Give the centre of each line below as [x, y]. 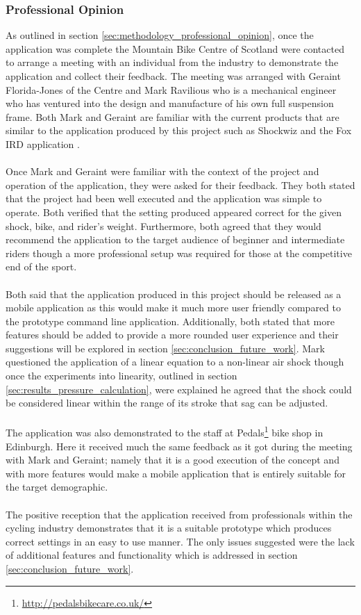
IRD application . [43, 143]
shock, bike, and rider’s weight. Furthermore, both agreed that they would [163, 225]
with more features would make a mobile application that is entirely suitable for [176, 473]
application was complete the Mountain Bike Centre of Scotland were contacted [175, 48]
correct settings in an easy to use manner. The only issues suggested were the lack [180, 541]
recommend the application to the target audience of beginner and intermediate [175, 239]
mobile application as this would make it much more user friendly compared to [173, 307]
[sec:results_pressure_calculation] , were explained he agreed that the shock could [179, 389]
